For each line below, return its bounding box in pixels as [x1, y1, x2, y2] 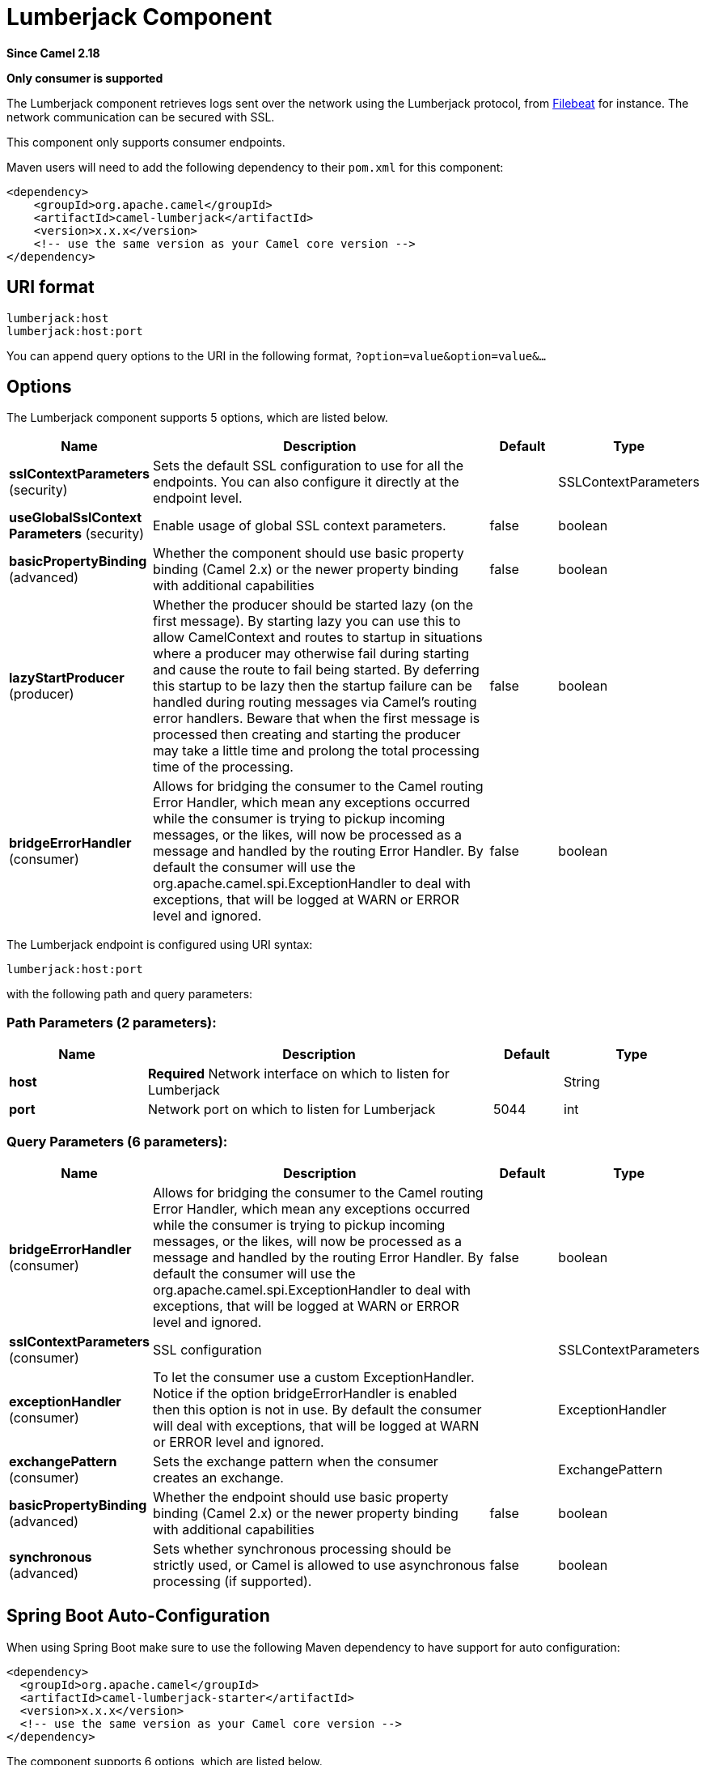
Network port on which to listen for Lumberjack [148, 1101, 436, 1118]
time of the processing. [153, 759, 294, 776]
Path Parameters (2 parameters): [6, 1014, 217, 1031]
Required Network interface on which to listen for [148, 1065, 450, 1082]
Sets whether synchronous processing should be [153, 1540, 451, 1557]
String [564, 1074, 600, 1091]
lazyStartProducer [9, 670, 125, 687]
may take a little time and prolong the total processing [153, 742, 480, 759]
